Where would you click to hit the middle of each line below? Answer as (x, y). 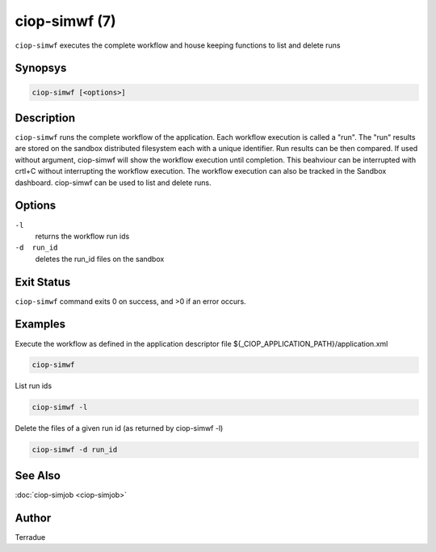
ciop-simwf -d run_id (75, 450)
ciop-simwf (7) (65, 21)
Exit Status (43, 282)
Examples (40, 324)
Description (45, 118)
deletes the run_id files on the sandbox (100, 259)
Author (33, 518)
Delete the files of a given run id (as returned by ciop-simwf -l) (119, 428)
